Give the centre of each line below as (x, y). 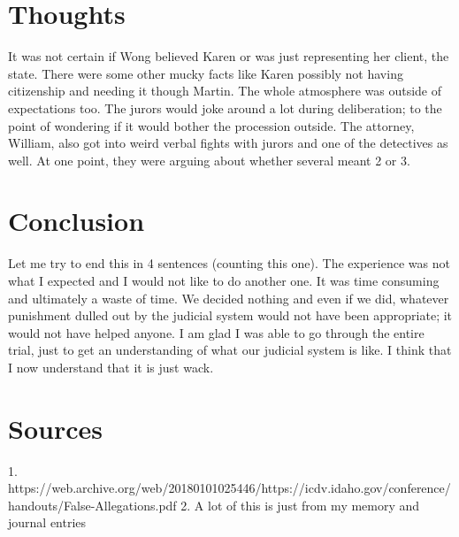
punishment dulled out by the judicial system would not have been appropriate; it (230, 315)
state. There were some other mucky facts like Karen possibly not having (206, 73)
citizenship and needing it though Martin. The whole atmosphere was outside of (225, 91)
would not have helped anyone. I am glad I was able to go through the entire (216, 332)
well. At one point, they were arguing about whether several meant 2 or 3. (209, 160)
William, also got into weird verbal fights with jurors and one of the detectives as (228, 143)
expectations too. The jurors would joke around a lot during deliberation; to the (225, 107)
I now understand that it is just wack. (111, 367)
